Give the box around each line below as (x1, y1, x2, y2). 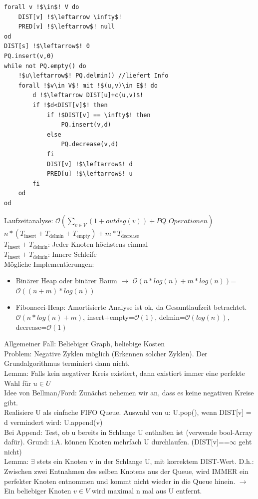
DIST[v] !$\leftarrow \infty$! (18, 13, 122, 21)
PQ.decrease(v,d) (61, 141, 119, 148)
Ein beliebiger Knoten (4, 485, 71, 496)
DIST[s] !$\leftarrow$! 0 (4, 43, 90, 50)
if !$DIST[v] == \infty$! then (46, 111, 151, 119)
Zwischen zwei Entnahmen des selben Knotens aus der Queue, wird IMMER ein (4, 465, 249, 476)
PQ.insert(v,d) (61, 121, 111, 129)
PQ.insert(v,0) (4, 52, 54, 60)
